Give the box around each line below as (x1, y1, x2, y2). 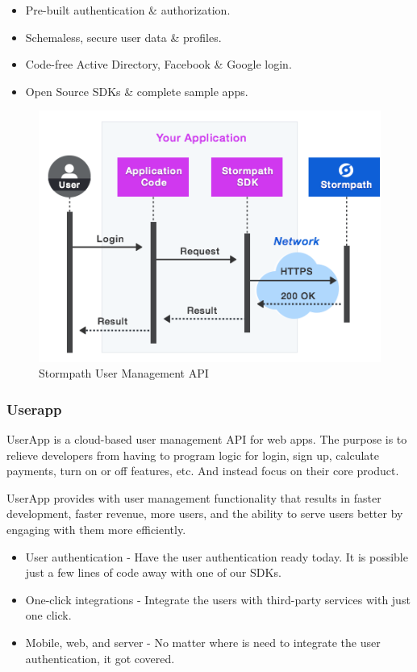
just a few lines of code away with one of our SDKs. (25, 564, 281, 581)
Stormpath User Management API (39, 365, 209, 382)
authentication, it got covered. (25, 649, 175, 666)
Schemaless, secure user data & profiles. (25, 28, 222, 45)
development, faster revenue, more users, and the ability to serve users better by (6, 505, 403, 522)
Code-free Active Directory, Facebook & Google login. (25, 56, 292, 73)
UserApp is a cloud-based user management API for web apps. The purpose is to (6, 431, 407, 448)
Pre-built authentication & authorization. (25, 2, 231, 18)
